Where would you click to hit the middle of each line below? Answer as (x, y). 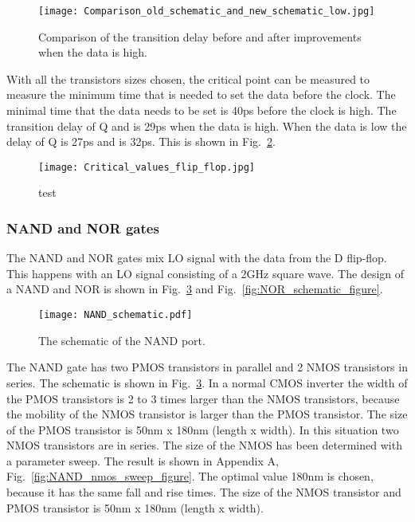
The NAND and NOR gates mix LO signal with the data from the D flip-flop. (197, 258)
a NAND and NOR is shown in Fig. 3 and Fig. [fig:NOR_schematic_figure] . (195, 289)
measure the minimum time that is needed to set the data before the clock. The (201, 94)
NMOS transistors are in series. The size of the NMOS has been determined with (204, 445)
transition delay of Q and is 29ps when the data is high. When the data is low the (207, 126)
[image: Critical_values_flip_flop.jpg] (147, 167)
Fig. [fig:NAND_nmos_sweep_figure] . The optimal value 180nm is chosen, (190, 476)
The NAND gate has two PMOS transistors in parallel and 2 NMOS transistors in (207, 367)
